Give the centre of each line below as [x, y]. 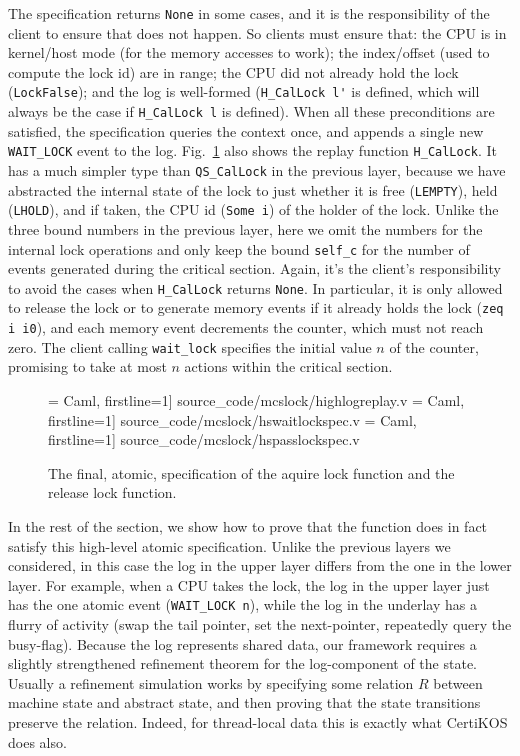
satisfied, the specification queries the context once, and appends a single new [246, 130]
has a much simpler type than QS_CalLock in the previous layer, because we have [257, 170]
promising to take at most [87, 366]
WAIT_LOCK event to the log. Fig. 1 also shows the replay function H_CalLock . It [253, 150]
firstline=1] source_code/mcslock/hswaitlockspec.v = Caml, [232, 419]
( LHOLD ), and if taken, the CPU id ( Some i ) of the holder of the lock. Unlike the [253, 209]
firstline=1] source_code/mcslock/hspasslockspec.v [204, 439]
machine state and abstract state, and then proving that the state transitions [244, 702]
